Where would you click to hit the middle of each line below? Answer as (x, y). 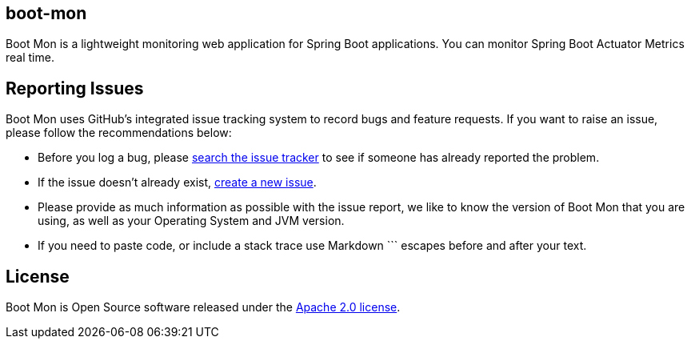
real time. (30, 58)
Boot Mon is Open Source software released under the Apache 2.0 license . (203, 307)
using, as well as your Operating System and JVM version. (191, 221)
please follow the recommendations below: (119, 133)
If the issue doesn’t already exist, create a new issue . (177, 183)
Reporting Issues (75, 88)
